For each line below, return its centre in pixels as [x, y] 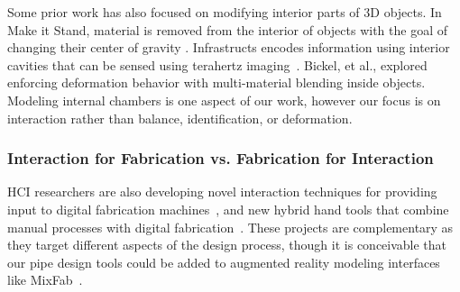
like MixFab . [45, 280]
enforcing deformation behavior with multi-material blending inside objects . [216, 82]
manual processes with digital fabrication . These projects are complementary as [230, 227]
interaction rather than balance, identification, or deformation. [180, 118]
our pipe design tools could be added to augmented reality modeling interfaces [224, 262]
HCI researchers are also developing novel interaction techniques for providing [222, 192]
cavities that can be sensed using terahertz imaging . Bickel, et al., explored [217, 64]
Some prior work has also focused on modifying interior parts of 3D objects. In [225, 12]
